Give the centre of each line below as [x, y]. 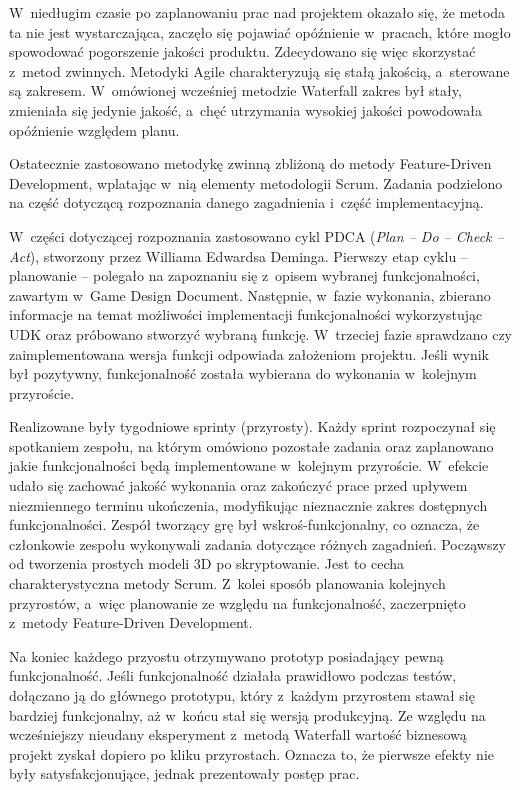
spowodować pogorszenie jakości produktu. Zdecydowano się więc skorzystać [242, 51]
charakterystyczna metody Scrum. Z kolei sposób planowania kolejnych [227, 583]
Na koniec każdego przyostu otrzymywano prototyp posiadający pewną [226, 655]
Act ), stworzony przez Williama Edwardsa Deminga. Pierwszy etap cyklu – [238, 255]
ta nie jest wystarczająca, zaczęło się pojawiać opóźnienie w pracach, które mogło [260, 31]
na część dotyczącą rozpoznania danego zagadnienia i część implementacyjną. [246, 202]
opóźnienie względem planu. [94, 129]
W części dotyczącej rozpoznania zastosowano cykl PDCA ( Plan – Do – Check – [256, 235]
